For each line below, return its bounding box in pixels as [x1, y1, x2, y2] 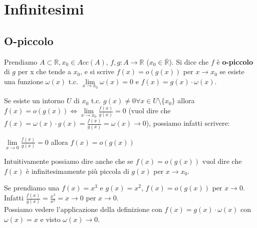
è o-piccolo [216, 56, 253, 67]
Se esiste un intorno [4, 95, 65, 106]
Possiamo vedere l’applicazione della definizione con [4, 204, 162, 214]
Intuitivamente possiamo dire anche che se [4, 156, 134, 166]
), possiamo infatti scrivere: [146, 118, 230, 128]
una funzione [4, 76, 44, 86]
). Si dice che [169, 56, 209, 67]
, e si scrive [80, 66, 115, 77]
